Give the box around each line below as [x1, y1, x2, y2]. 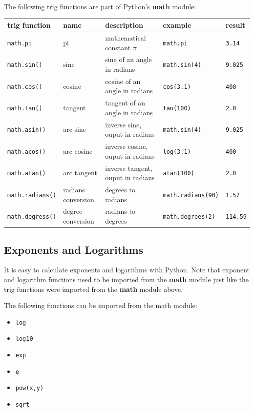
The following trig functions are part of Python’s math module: [4, 1, 196, 11]
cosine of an [105, 76, 141, 86]
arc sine [63, 124, 86, 134]
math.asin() [7, 126, 46, 134]
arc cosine [63, 145, 93, 156]
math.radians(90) [163, 191, 219, 199]
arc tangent [63, 167, 97, 178]
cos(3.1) [163, 83, 191, 90]
